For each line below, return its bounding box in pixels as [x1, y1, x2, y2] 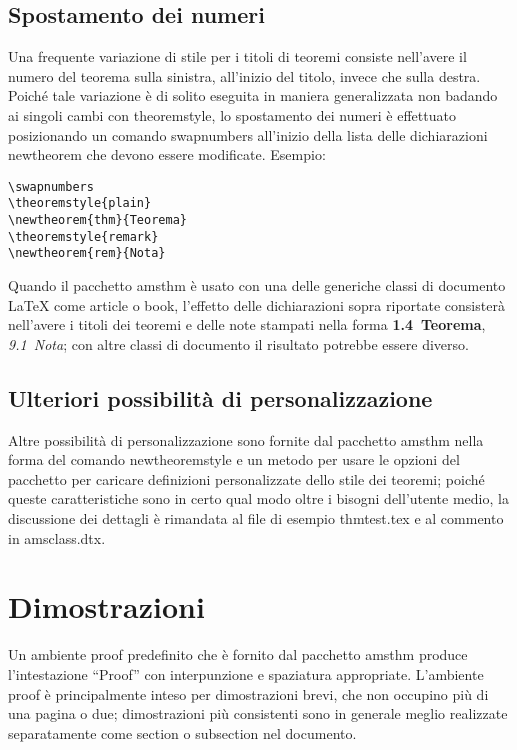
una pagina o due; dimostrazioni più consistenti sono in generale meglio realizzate [8, 703, 508, 724]
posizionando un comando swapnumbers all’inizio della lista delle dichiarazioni [8, 124, 488, 145]
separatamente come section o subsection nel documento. [8, 722, 357, 743]
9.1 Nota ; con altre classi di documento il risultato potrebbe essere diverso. [8, 333, 469, 354]
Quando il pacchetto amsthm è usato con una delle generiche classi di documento [8, 275, 506, 296]
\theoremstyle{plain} [8, 196, 152, 211]
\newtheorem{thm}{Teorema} [8, 213, 187, 228]
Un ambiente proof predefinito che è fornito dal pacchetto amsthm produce [8, 644, 468, 665]
